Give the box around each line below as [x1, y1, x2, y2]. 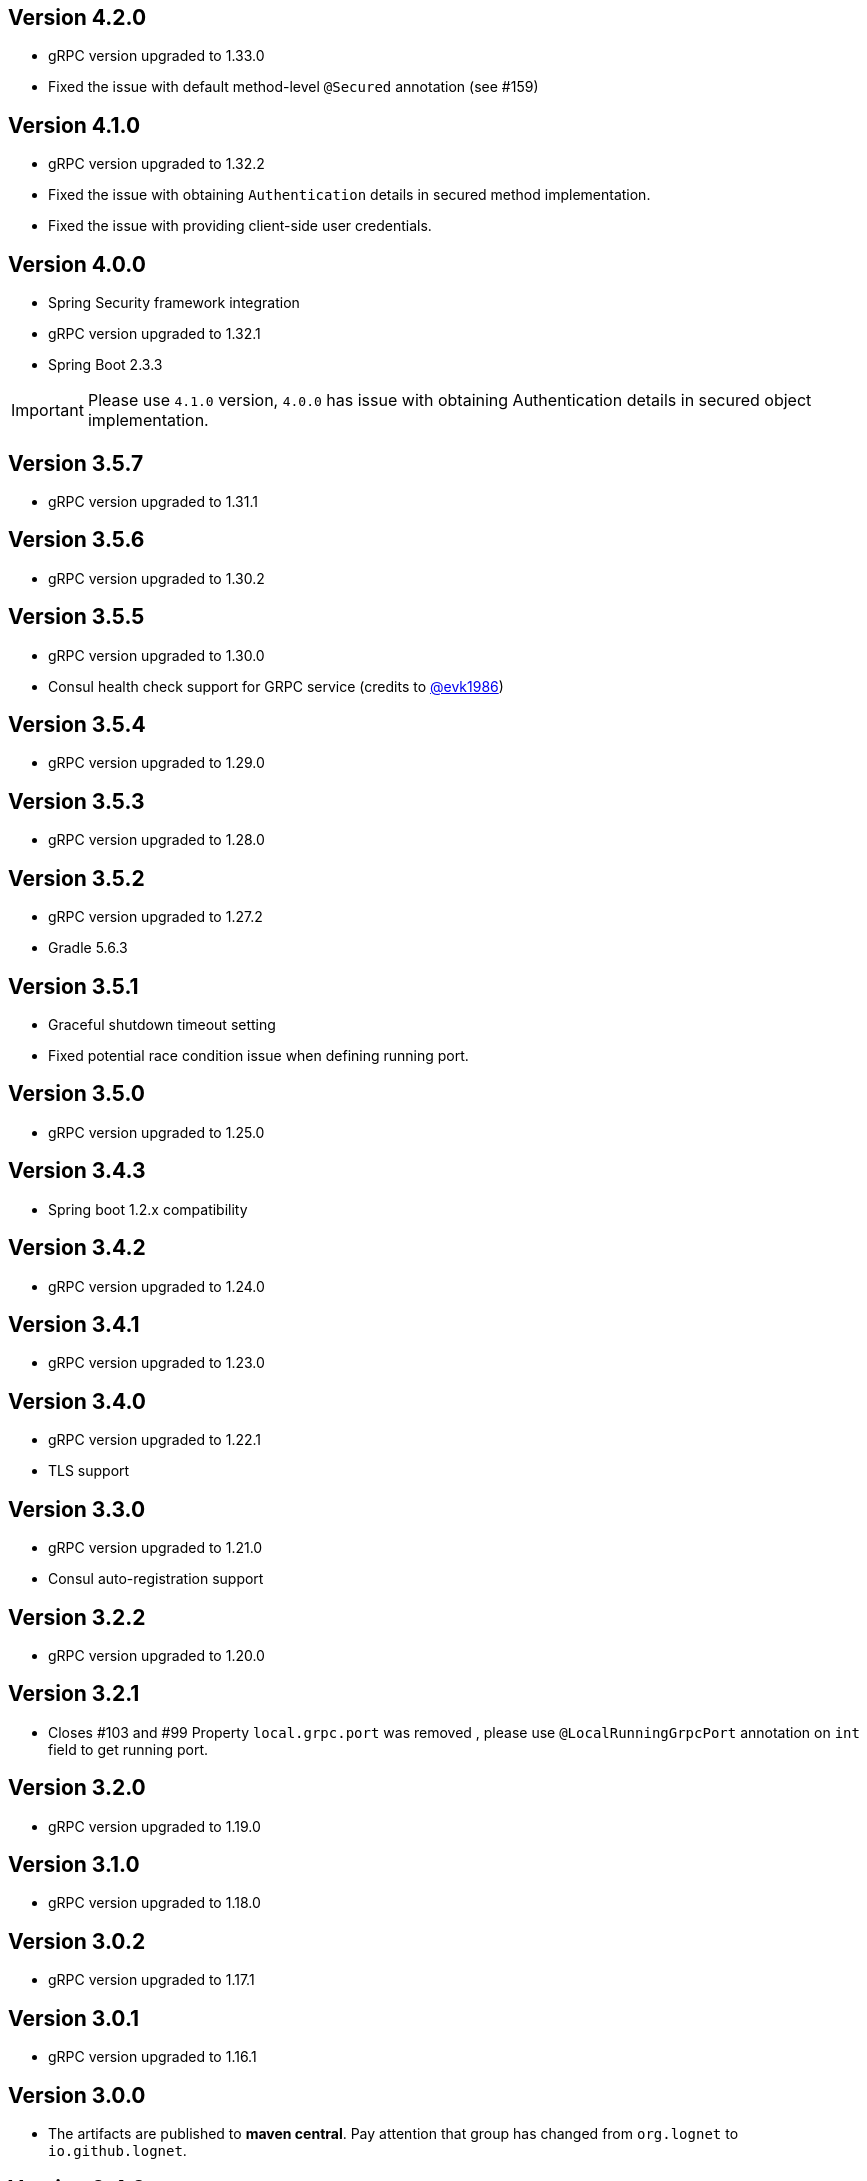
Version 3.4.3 [8, 1158, 146, 1184]
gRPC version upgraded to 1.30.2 [48, 569, 265, 587]
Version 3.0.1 [8, 2005, 140, 2031]
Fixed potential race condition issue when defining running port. [48, 1047, 469, 1065]
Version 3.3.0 [8, 1496, 146, 1522]
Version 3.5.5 [8, 604, 145, 630]
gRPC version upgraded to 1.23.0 [48, 1354, 265, 1372]
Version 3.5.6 [8, 527, 145, 553]
